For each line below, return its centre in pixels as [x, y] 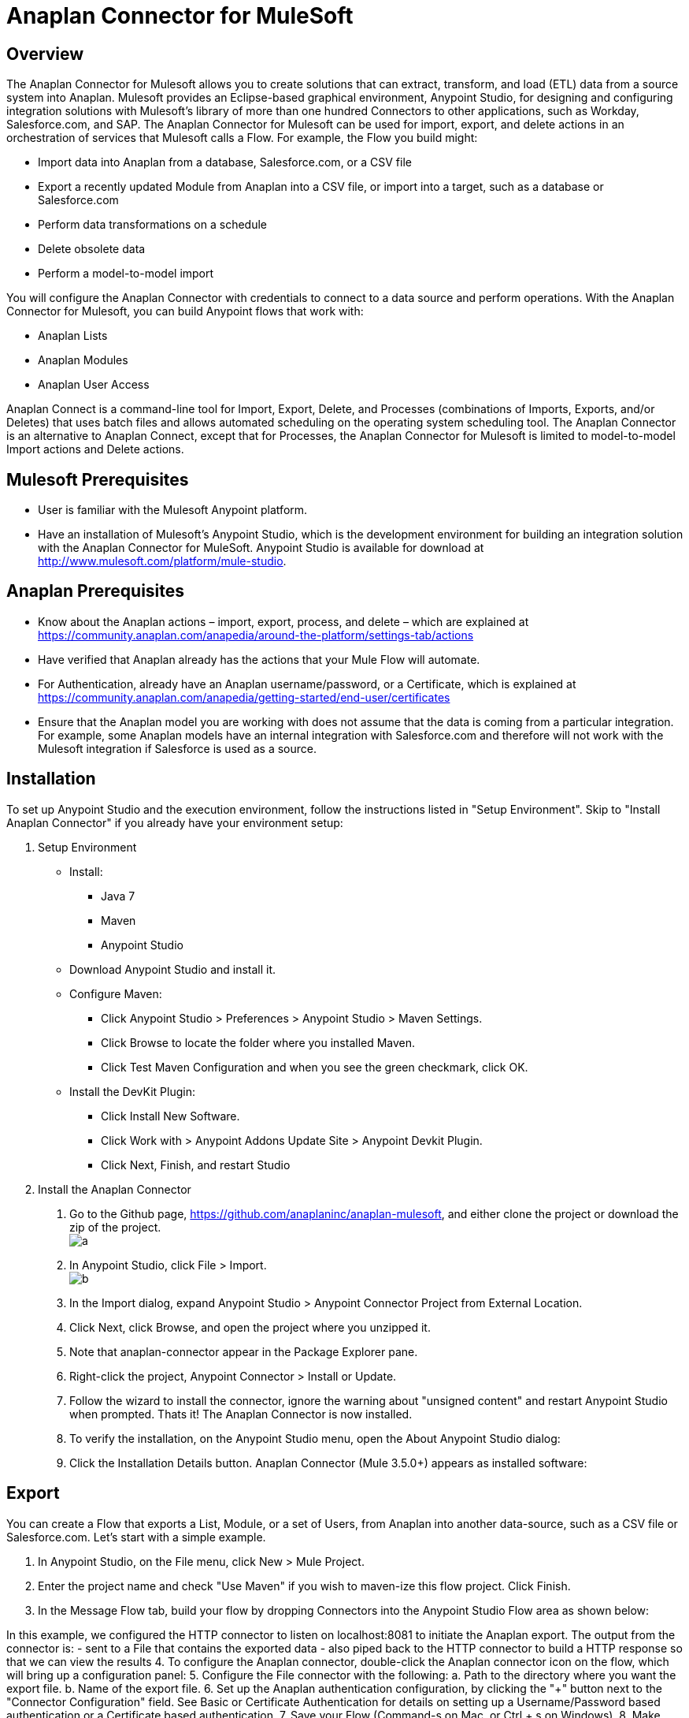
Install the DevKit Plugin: [132, 1091]
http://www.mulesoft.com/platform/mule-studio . [162, 561]
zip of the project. [115, 1227]
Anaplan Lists [73, 336]
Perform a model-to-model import [126, 274]
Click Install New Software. [170, 1116]
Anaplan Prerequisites [96, 591]
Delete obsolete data [92, 249]
